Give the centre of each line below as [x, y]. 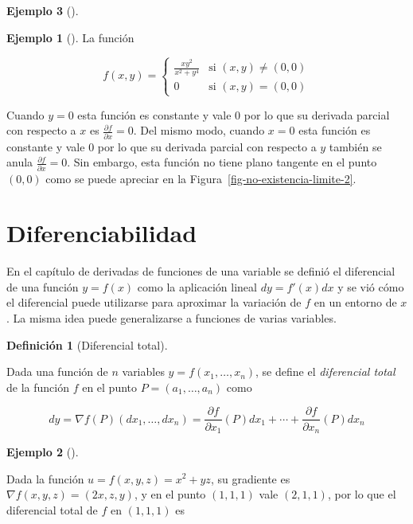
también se [355, 146]
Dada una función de [57, 371]
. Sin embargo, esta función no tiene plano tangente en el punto [222, 162]
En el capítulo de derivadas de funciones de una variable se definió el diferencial [201, 271]
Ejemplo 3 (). [43, 10]
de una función [43, 286]
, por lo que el [362, 494]
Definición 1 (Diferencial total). [87, 344]
